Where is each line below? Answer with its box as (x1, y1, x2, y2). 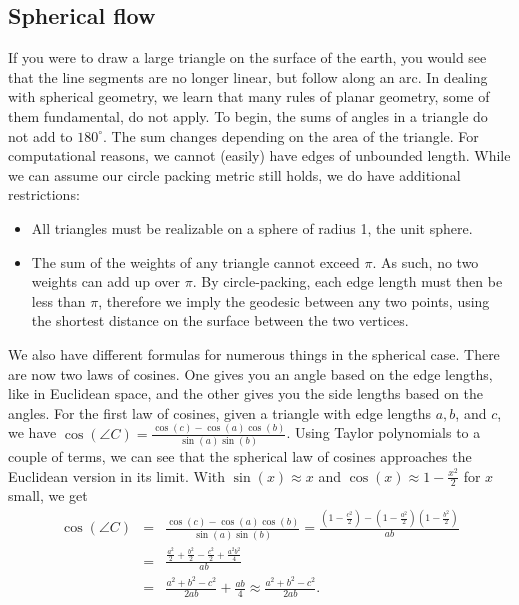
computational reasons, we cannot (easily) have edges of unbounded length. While (8, 145, 511, 166)
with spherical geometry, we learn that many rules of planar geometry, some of (8, 86, 490, 107)
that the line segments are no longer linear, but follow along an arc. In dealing (8, 66, 488, 87)
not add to (8, 125, 73, 146)
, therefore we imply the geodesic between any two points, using (98, 290, 490, 311)
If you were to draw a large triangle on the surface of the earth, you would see (8, 47, 487, 68)
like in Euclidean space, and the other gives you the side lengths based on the (8, 383, 484, 404)
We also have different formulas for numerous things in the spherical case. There (8, 343, 500, 364)
